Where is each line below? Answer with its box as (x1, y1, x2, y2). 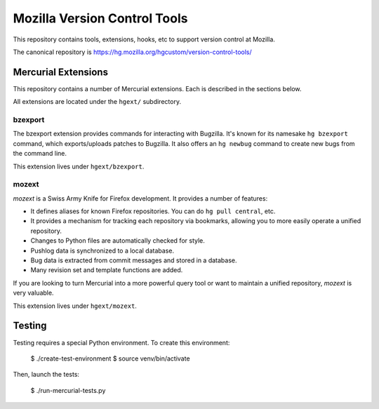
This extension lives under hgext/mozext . (13, 302, 137, 310)
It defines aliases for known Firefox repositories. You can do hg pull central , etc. (30, 207, 276, 215)
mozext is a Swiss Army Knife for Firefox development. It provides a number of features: (13, 194, 268, 203)
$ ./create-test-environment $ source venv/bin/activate (30, 354, 190, 363)
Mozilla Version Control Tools (13, 11, 188, 26)
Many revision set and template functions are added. (30, 266, 183, 274)
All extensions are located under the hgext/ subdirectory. (13, 98, 182, 106)
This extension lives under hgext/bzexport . (13, 162, 145, 170)
